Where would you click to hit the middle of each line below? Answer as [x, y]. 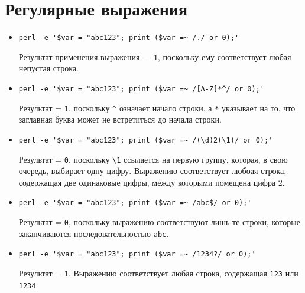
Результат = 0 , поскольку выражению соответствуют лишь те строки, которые [159, 222]
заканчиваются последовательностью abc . [94, 233]
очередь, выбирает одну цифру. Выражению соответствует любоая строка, [152, 171]
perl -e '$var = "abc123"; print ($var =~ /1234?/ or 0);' [137, 254]
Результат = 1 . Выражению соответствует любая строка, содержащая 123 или [158, 273]
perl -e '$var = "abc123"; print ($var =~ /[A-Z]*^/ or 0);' [142, 89]
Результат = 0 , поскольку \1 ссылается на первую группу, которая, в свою [153, 159]
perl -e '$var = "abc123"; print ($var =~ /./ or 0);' [129, 38]
